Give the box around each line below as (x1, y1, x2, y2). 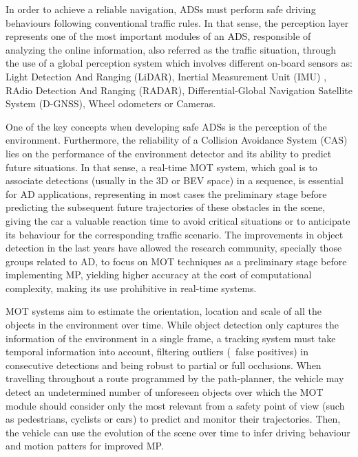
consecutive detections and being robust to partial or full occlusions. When (6, 357, 322, 372)
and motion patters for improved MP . (6, 438, 164, 453)
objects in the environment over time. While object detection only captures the (6, 317, 339, 332)
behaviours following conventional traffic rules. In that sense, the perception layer (6, 15, 349, 30)
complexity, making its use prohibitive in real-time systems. (6, 280, 257, 295)
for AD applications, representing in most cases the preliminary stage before (6, 186, 327, 201)
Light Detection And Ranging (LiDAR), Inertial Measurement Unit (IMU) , (6, 69, 327, 83)
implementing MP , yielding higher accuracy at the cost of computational (6, 267, 312, 282)
